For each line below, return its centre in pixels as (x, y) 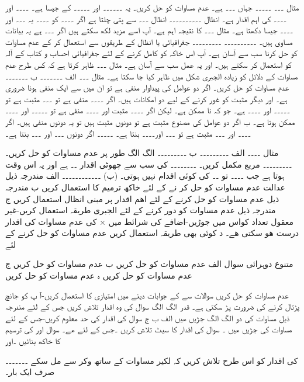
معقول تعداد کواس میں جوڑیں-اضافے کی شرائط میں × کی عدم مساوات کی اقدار (149, 221)
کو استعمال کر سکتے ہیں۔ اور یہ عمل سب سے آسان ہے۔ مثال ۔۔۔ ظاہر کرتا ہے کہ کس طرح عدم (148, 64)
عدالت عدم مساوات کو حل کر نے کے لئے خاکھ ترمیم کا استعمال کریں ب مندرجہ (145, 187)
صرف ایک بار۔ (30, 372)
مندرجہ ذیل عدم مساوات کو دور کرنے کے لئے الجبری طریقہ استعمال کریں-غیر (141, 210)
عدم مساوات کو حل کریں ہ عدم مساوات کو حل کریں (99, 275)
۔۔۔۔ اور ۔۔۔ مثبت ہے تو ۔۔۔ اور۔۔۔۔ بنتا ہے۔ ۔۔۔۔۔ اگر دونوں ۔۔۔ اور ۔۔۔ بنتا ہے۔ (128, 133)
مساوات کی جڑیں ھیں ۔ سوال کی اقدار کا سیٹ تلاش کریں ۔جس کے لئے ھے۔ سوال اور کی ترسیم (149, 329)
